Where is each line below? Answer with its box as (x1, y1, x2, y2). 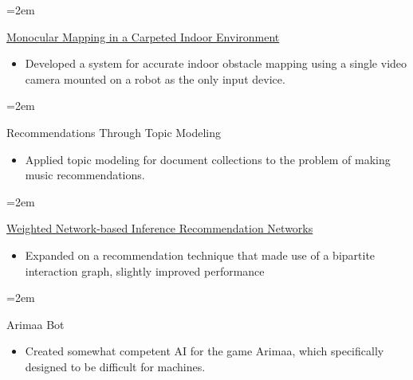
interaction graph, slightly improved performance (25, 262, 265, 279)
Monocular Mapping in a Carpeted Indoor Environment (6, 28, 280, 45)
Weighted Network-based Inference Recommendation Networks (6, 220, 313, 237)
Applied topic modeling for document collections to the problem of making (25, 151, 391, 167)
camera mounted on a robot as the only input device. (25, 70, 285, 87)
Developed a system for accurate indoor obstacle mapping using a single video (25, 55, 407, 72)
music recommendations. (25, 166, 145, 183)
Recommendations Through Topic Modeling (6, 123, 222, 140)
